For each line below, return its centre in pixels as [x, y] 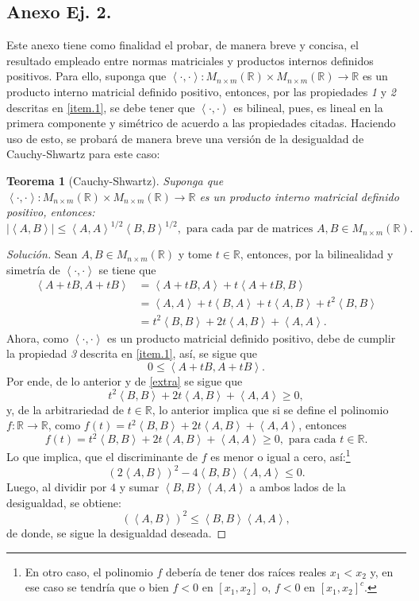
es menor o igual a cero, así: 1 [281, 456]
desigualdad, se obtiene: [64, 502]
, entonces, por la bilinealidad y [317, 254]
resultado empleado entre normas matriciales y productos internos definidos [190, 60]
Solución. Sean [42, 254]
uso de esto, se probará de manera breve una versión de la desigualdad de [185, 138]
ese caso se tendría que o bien [97, 587]
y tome [195, 254]
